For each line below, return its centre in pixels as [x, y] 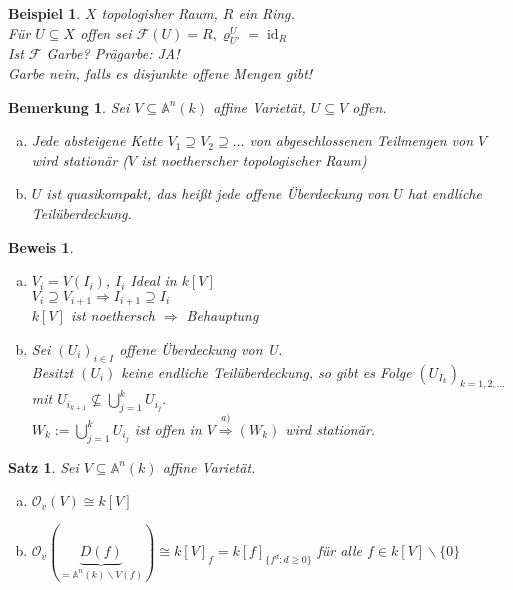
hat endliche [444, 193]
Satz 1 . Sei [43, 466]
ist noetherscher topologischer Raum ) [254, 159]
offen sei [106, 32]
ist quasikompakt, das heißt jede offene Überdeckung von [217, 193]
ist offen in [168, 428]
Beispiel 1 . [44, 13]
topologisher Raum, [159, 13]
